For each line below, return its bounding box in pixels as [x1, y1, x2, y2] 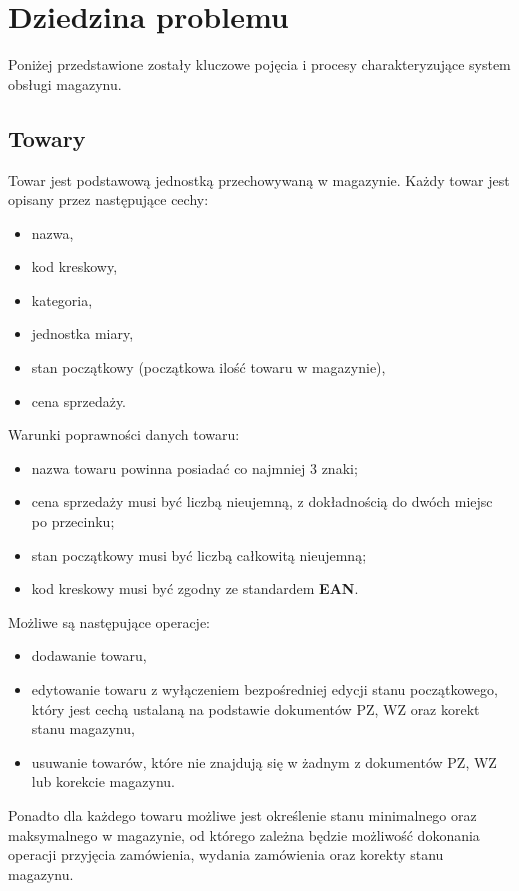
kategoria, [31, 289, 93, 310]
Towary [8, 122, 86, 153]
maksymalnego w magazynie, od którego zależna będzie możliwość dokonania [8, 824, 480, 845]
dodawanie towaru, [31, 645, 147, 666]
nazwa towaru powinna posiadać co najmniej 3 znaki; [31, 457, 358, 478]
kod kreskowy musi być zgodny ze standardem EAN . [31, 578, 359, 599]
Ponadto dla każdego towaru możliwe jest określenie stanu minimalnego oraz [8, 804, 477, 825]
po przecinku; [31, 511, 115, 532]
